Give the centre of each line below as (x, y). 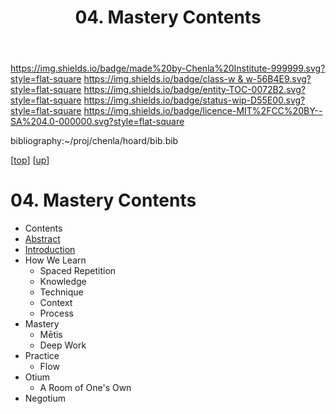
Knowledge (63, 282)
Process (56, 313)
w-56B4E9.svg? (278, 79)
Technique (61, 292)
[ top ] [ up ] (30, 160)
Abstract (42, 239)
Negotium (45, 398)
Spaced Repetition (78, 271)
